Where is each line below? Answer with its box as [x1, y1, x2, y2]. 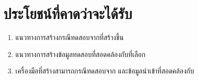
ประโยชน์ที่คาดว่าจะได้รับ [4, 3, 132, 23]
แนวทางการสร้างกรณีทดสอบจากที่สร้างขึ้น [15, 32, 124, 42]
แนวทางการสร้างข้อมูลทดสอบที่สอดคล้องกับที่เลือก [15, 48, 146, 59]
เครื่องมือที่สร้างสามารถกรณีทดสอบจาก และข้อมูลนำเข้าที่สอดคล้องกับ [15, 65, 194, 76]
